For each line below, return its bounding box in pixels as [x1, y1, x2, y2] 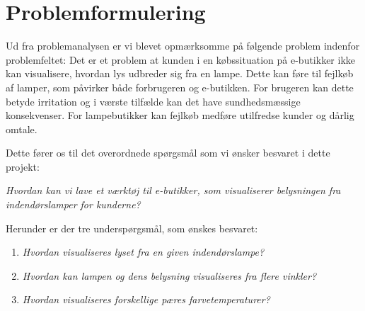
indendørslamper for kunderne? [6, 197, 141, 212]
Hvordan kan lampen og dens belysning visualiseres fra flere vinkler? [22, 268, 317, 283]
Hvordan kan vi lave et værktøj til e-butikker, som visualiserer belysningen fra [6, 183, 341, 198]
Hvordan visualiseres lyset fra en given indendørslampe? [22, 244, 265, 259]
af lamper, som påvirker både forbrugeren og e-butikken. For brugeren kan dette [6, 79, 354, 94]
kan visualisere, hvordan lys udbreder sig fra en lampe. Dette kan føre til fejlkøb [6, 66, 354, 81]
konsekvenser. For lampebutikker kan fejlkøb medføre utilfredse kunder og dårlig [6, 108, 354, 123]
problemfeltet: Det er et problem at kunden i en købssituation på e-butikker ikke [6, 52, 356, 67]
